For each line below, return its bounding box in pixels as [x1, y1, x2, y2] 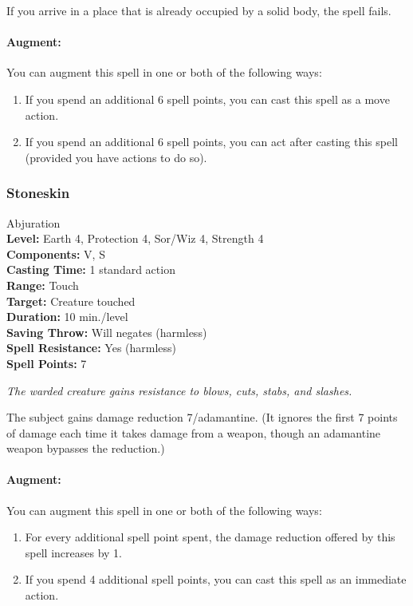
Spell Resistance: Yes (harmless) [6, 339, 177, 356]
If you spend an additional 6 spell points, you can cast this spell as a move [25, 90, 390, 107]
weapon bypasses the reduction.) [6, 440, 165, 457]
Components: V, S [6, 245, 105, 262]
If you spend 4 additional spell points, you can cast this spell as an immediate [25, 571, 407, 588]
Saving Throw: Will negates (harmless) [6, 323, 207, 340]
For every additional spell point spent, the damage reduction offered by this [25, 529, 395, 545]
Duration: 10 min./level [6, 308, 128, 325]
